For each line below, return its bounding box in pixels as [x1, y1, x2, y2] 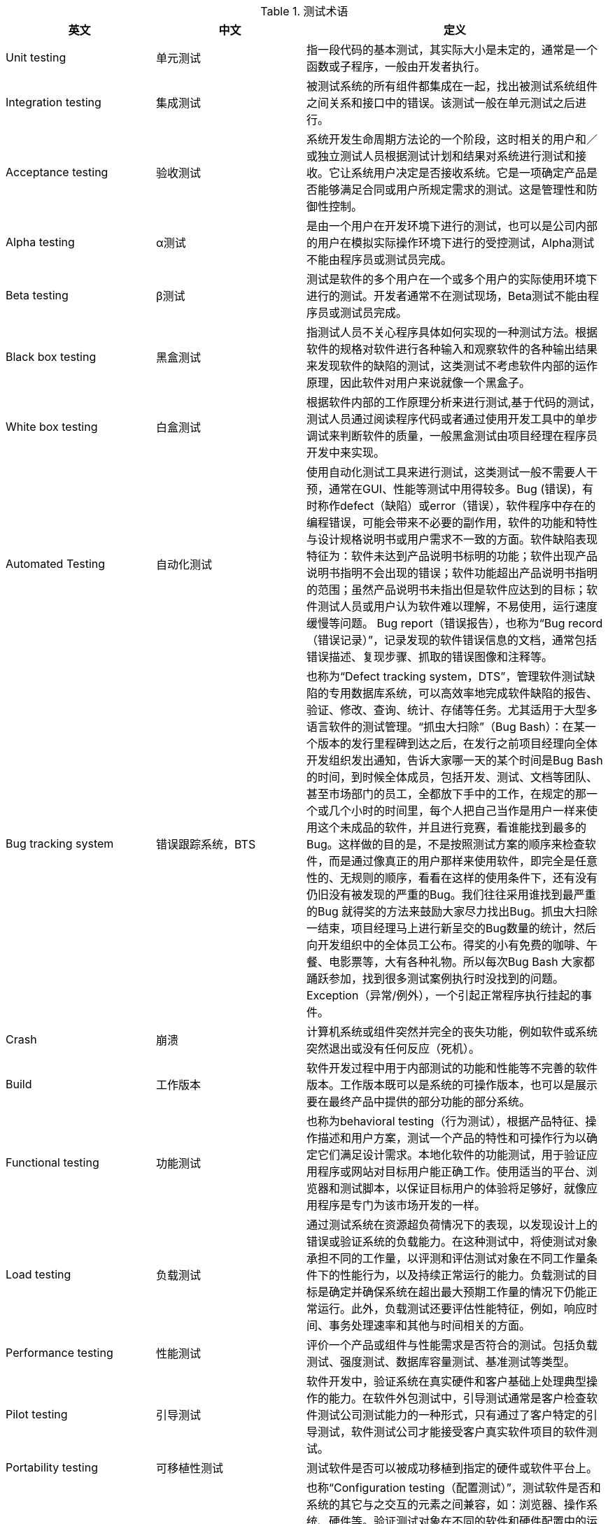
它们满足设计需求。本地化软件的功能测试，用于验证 [318, 1148, 587, 1162]
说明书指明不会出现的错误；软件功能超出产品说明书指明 [306, 566, 598, 580]
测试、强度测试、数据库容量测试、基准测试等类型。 [306, 1355, 576, 1369]
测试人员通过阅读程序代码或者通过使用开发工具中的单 [306, 412, 587, 426]
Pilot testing [6, 1407, 68, 1421]
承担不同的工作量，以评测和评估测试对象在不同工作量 [306, 1251, 587, 1265]
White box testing [6, 420, 98, 434]
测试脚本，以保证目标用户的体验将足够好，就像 [340, 1181, 587, 1195]
